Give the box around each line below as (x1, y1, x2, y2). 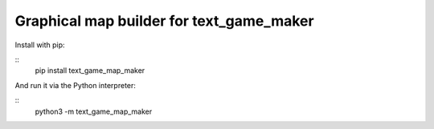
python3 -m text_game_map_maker (35, 107, 153, 116)
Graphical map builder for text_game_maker (14, 12, 314, 30)
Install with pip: (14, 40, 65, 50)
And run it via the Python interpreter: (14, 80, 137, 90)
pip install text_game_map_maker (35, 66, 145, 75)
